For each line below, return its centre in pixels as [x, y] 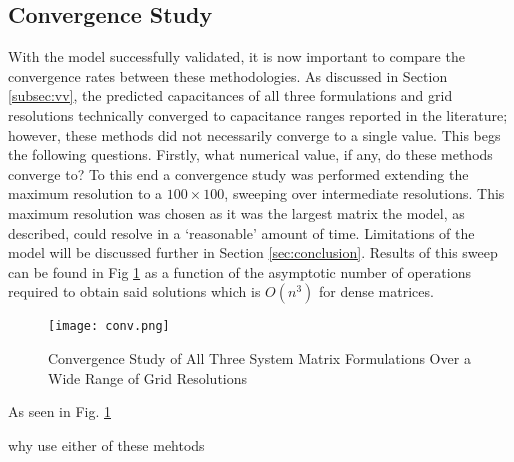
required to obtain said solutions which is [134, 291]
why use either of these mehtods [106, 444]
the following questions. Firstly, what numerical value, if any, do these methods [250, 154]
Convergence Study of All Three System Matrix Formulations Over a [259, 357]
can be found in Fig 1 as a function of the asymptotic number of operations [239, 271]
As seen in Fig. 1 [59, 411]
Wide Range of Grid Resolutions [148, 377]
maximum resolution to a [85, 193]
